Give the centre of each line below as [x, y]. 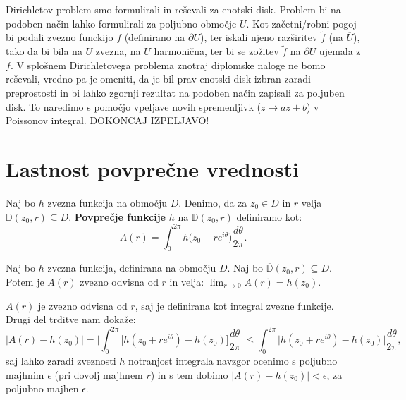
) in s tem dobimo [189, 374]
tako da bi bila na [44, 51]
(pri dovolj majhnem [99, 374]
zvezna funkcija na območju [107, 202]
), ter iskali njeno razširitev [259, 37]
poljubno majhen [42, 388]
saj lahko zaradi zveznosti [61, 361]
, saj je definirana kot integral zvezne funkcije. [234, 305]
